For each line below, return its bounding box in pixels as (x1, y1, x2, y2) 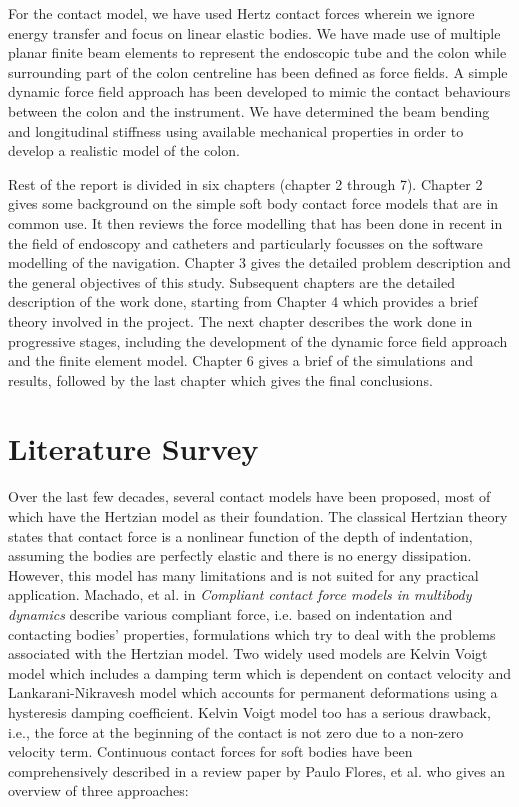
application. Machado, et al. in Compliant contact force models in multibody (8, 584, 472, 605)
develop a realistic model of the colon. (8, 140, 240, 161)
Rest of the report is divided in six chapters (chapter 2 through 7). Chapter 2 (8, 173, 483, 194)
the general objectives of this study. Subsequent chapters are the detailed (8, 271, 455, 292)
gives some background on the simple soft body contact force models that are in (8, 193, 499, 214)
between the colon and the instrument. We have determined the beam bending (8, 100, 490, 121)
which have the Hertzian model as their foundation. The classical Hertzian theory (8, 506, 508, 526)
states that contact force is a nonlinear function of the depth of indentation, (8, 525, 473, 546)
